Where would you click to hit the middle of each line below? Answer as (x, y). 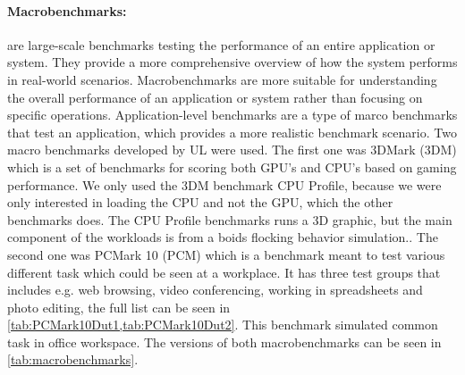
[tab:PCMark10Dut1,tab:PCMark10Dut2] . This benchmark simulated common (223, 325)
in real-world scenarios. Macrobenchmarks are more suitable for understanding (222, 79)
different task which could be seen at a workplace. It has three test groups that (224, 272)
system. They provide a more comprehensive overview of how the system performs (232, 62)
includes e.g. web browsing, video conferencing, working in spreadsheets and (215, 290)
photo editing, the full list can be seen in (119, 307)
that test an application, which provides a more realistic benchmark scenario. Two (232, 132)
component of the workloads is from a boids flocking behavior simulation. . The (223, 237)
